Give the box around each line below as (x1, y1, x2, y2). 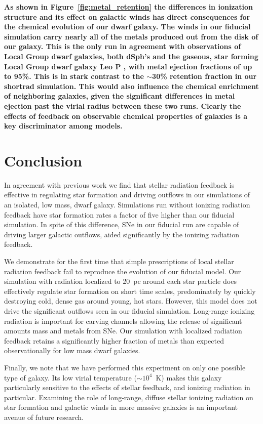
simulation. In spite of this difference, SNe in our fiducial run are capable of (4, 219, 239, 230)
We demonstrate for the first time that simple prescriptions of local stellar (4, 256, 234, 266)
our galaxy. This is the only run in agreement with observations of (4, 41, 241, 52)
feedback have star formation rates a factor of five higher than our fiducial (4, 209, 235, 220)
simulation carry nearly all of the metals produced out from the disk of (4, 31, 258, 41)
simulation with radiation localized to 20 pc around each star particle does (4, 276, 237, 286)
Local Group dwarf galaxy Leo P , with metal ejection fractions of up (4, 61, 252, 71)
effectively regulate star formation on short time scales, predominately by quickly (4, 285, 256, 296)
